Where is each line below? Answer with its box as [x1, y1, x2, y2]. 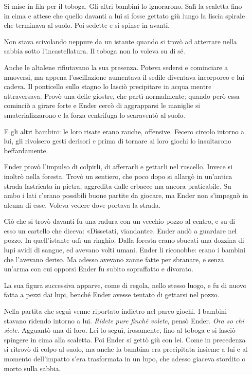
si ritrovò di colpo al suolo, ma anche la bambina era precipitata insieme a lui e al [4, 344, 248, 354]
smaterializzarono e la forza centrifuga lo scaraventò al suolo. [4, 109, 185, 120]
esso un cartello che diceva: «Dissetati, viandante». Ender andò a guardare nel [4, 225, 237, 235]
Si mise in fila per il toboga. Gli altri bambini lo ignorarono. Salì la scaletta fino [4, 1, 242, 11]
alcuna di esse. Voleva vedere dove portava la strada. [4, 199, 161, 210]
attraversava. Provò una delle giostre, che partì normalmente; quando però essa [4, 90, 240, 101]
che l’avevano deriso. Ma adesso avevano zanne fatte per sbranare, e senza [4, 254, 224, 264]
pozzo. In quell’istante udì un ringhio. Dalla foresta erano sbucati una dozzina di [4, 235, 244, 245]
